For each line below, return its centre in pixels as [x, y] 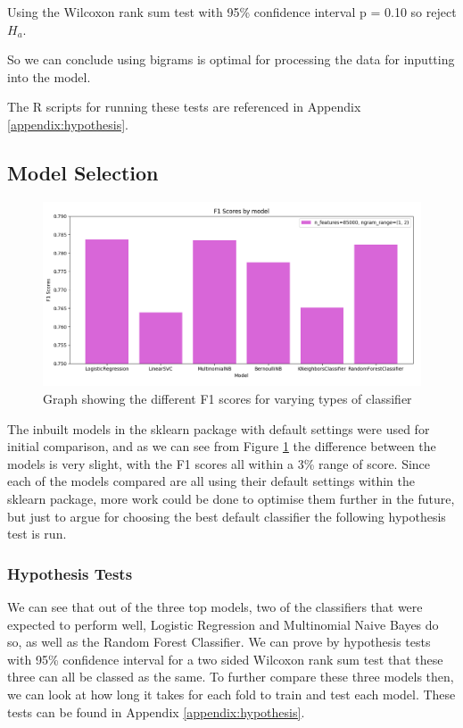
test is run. [37, 534]
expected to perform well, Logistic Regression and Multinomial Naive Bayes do [223, 624]
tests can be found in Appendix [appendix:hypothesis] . [156, 711]
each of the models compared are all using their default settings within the [211, 481]
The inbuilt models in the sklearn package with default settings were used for [219, 428]
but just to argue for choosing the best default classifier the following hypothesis [227, 516]
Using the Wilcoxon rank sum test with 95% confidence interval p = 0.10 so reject [232, 12]
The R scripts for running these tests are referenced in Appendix [184, 107]
